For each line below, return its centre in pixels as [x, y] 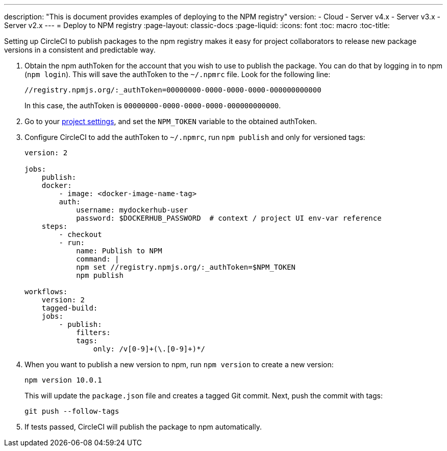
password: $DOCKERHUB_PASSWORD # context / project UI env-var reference [229, 218]
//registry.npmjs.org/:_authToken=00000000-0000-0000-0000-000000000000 [173, 90]
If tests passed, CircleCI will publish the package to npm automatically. [143, 427]
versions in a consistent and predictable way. [80, 50]
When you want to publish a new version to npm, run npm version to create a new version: [179, 364]
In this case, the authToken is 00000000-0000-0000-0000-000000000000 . [153, 105]
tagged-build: [70, 308]
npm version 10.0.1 [63, 380]
